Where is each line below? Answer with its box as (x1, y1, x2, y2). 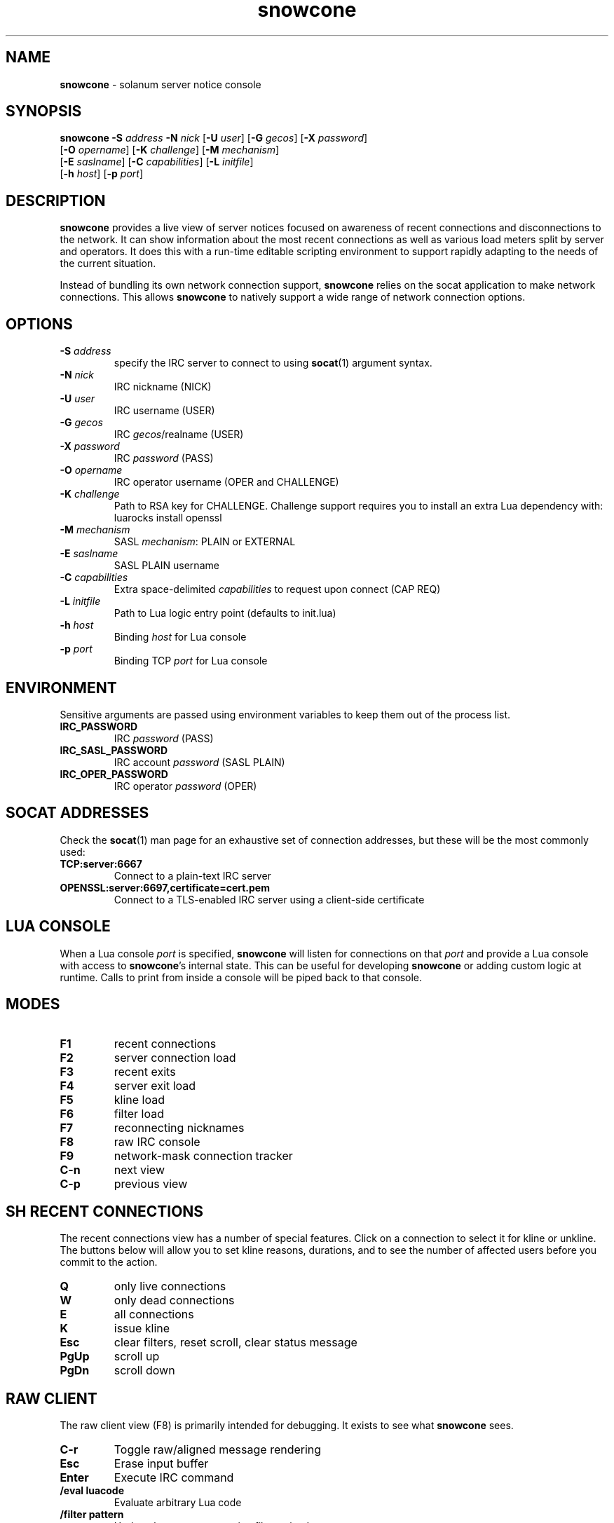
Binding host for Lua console (114, 631, 247, 643)
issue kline (114, 1321, 170, 1336)
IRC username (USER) (114, 404, 215, 417)
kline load (114, 1092, 165, 1107)
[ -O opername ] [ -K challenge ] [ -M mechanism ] (60, 144, 280, 156)
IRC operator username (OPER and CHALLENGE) (114, 476, 339, 489)
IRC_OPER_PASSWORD (60, 767, 168, 780)
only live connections (114, 1279, 226, 1294)
